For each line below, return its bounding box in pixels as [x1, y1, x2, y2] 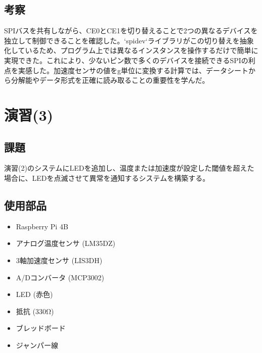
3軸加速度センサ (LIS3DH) [16, 255, 103, 265]
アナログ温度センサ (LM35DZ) [16, 238, 115, 248]
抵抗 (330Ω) [16, 306, 54, 316]
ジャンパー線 [16, 339, 59, 350]
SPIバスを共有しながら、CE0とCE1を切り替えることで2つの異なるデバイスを [4, 25, 258, 36]
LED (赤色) [16, 289, 53, 299]
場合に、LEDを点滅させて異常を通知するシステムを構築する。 [4, 172, 210, 183]
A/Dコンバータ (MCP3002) [16, 272, 105, 282]
